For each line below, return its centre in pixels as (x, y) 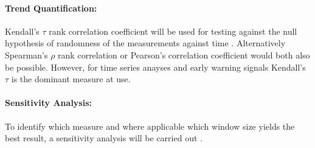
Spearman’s (26, 55)
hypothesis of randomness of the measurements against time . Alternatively (145, 43)
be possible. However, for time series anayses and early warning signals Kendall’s (155, 67)
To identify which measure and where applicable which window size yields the (150, 126)
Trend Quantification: (51, 8)
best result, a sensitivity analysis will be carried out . (104, 138)
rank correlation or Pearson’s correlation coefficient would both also (184, 55)
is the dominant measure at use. (71, 79)
